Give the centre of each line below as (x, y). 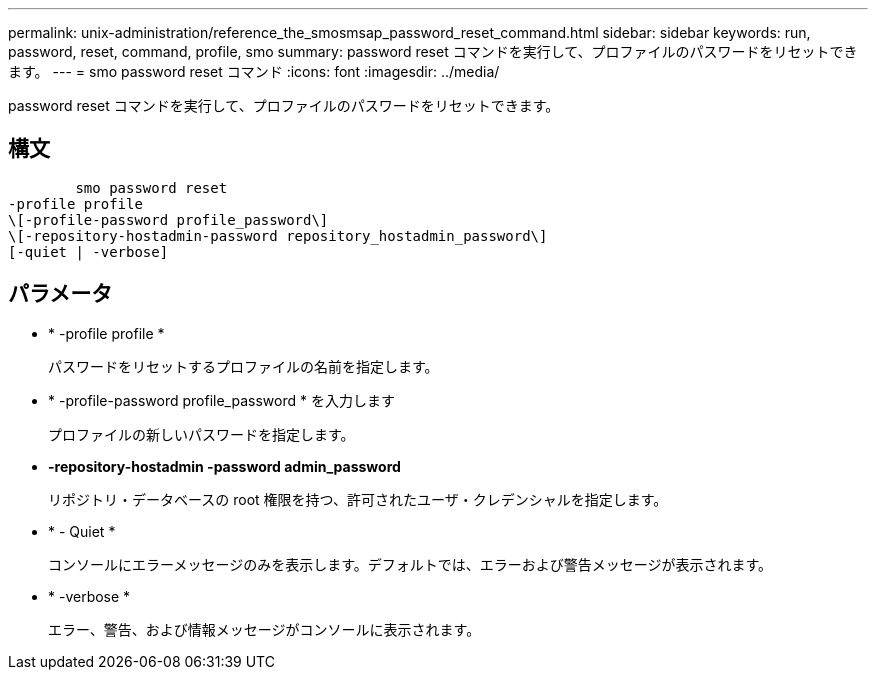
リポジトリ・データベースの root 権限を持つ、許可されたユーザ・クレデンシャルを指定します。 (358, 499)
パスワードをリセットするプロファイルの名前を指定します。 (243, 366)
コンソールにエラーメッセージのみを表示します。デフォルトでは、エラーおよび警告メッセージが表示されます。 (410, 564)
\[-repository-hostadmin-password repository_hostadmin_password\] (278, 235)
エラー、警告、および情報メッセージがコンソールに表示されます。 (264, 629)
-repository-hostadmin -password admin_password (224, 466)
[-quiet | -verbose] (88, 251)
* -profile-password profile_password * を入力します (221, 400)
